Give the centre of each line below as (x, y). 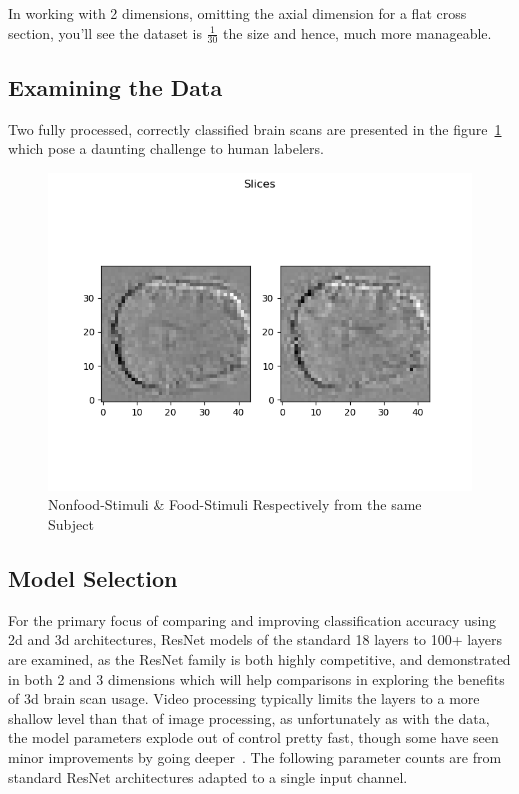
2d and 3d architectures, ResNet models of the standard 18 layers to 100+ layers (255, 639)
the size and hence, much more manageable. (357, 32)
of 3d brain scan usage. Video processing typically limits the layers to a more (244, 698)
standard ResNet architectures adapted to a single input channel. (208, 776)
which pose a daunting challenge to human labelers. (166, 148)
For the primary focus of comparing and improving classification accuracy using (252, 619)
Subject (71, 524)
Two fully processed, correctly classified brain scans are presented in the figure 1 (255, 128)
